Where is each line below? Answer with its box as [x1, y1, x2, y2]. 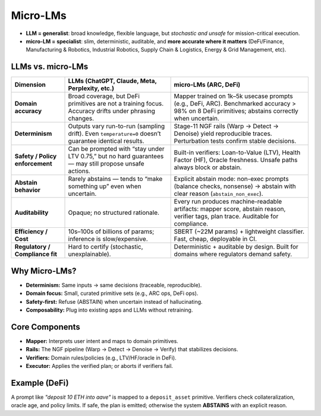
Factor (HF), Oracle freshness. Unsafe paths [174, 156, 298, 164]
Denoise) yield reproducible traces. [174, 129, 273, 138]
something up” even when [68, 182, 142, 190]
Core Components [11, 322, 80, 332]
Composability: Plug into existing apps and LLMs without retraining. [26, 306, 193, 313]
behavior [14, 186, 41, 194]
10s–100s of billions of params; [68, 227, 155, 236]
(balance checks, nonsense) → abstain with [174, 182, 297, 190]
